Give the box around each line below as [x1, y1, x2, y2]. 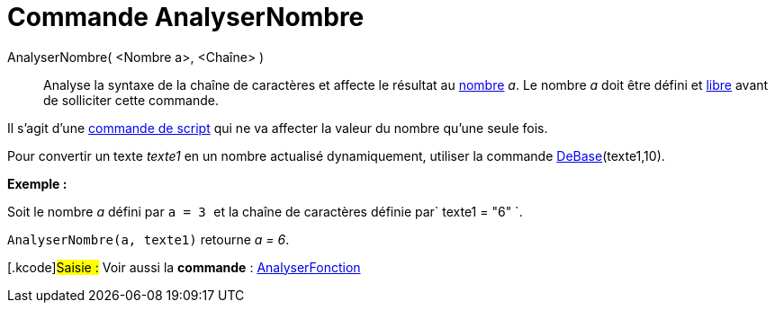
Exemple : [7, 175, 68, 191]
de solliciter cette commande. [43, 92, 219, 108]
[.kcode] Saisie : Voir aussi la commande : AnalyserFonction [7, 259, 361, 275]
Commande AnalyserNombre [7, 2, 365, 32]
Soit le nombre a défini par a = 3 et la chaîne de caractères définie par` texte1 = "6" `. [7, 203, 523, 219]
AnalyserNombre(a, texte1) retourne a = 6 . [7, 231, 290, 247]
